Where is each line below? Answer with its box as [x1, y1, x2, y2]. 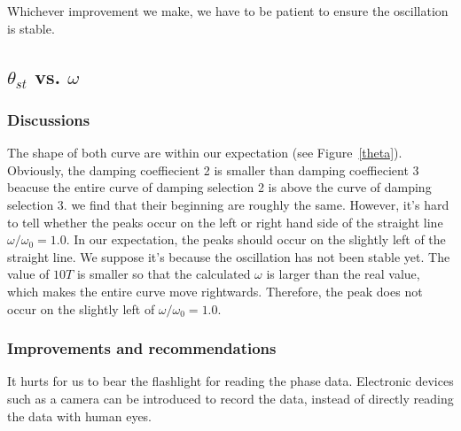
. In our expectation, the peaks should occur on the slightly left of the [66, 230, 446, 249]
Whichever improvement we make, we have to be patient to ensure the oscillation [7, 2, 449, 19]
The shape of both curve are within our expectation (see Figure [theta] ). [7, 143, 402, 162]
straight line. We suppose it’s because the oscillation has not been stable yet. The [7, 247, 450, 266]
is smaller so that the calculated [76, 265, 251, 283]
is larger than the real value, [266, 265, 420, 283]
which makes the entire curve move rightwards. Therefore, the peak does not [7, 281, 423, 300]
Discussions [7, 108, 90, 130]
